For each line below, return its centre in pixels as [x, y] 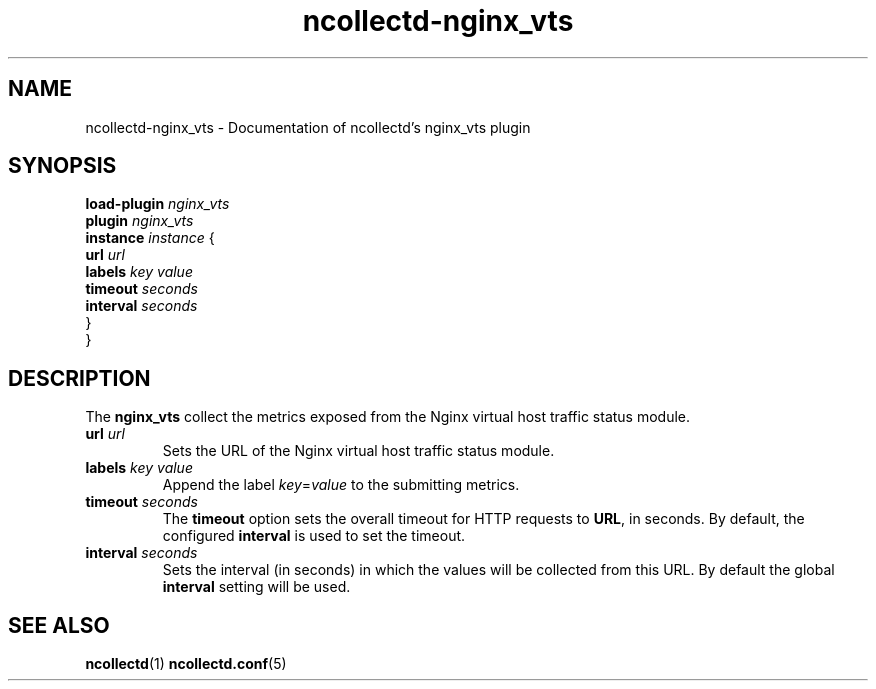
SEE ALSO [59, 625]
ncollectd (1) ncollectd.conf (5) [186, 664]
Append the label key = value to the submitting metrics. [341, 485]
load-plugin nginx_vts [157, 204]
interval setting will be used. [256, 587]
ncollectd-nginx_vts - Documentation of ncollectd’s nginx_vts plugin [308, 127]
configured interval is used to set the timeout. [314, 536]
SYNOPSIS [62, 166]
